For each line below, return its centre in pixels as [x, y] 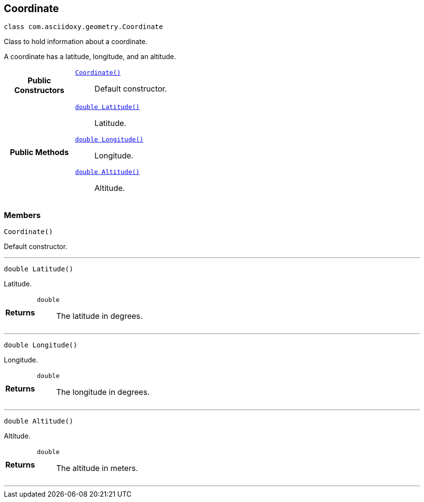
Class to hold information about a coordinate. [76, 42]
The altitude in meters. [97, 468]
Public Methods [39, 152]
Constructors [39, 90]
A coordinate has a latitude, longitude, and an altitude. [90, 57]
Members [22, 215]
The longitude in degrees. [103, 392]
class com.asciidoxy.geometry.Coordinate [83, 27]
